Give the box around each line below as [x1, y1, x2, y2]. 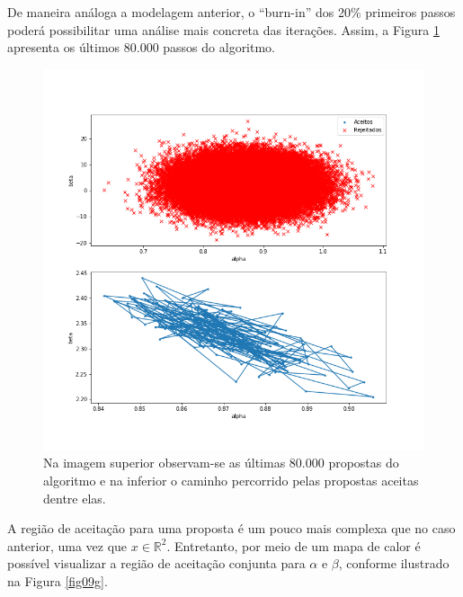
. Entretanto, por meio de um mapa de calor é [166, 536, 421, 555]
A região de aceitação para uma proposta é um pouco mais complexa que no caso [7, 519, 456, 538]
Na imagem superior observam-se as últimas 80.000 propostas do [43, 453, 399, 472]
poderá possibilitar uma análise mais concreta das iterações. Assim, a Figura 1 [7, 20, 440, 39]
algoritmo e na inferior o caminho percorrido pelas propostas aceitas [43, 470, 419, 489]
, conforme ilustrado [338, 554, 450, 573]
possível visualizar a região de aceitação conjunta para [7, 554, 306, 573]
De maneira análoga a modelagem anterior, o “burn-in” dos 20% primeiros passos [7, 3, 456, 21]
